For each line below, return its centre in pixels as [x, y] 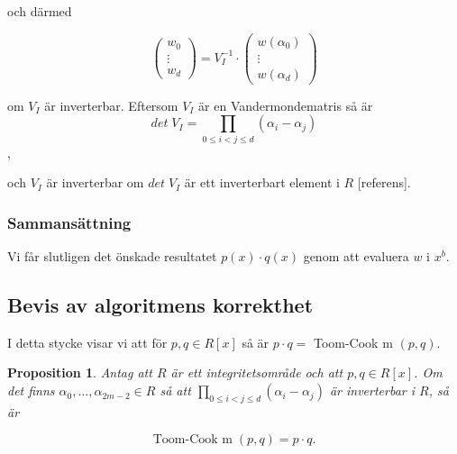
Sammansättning [69, 222]
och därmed [40, 11]
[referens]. [384, 182]
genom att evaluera [356, 256]
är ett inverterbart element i [262, 182]
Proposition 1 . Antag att [80, 372]
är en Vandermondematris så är [286, 105]
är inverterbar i [372, 390]
